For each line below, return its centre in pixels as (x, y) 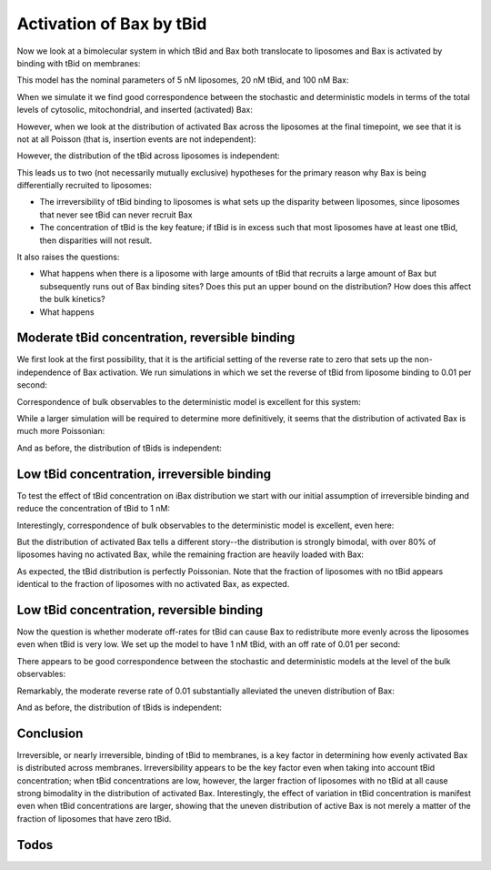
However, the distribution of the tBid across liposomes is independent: (149, 156)
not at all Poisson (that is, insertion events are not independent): (136, 139)
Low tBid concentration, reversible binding (140, 610)
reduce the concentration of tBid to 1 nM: (94, 509)
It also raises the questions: (68, 257)
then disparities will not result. (96, 240)
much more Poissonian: (61, 431)
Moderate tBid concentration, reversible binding (156, 338)
